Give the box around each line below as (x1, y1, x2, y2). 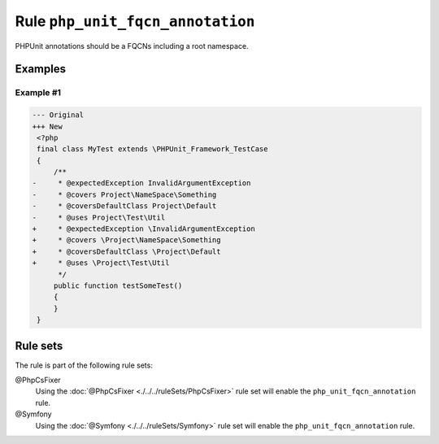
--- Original (32, 111, 85, 120)
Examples (15, 62, 67, 76)
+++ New (32, 122, 63, 131)
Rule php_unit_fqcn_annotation (15, 12, 255, 30)
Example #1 (15, 87, 61, 98)
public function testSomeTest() (53, 281, 183, 290)
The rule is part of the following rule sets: (15, 360, 154, 370)
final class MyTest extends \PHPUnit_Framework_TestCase (37, 145, 268, 154)
